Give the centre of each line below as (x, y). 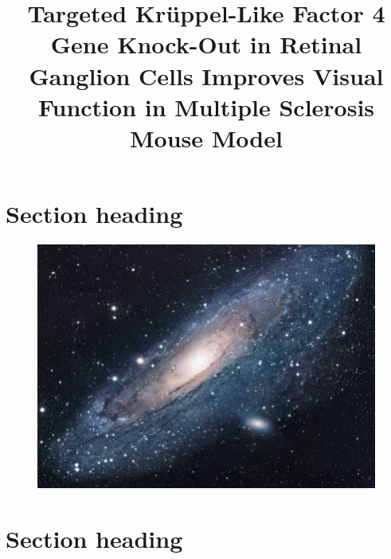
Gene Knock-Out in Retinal (206, 44)
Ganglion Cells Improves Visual (206, 75)
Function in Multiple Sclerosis (206, 106)
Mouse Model (206, 137)
